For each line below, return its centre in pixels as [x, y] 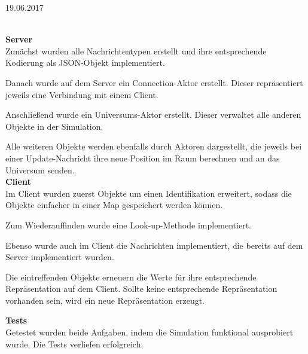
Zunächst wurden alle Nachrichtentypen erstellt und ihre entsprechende [136, 51]
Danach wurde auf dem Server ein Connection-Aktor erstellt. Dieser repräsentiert [154, 82]
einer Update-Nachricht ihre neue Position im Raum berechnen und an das [143, 158]
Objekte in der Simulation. [54, 126]
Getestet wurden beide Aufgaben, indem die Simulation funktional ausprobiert [150, 332]
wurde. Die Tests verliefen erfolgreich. [74, 344]
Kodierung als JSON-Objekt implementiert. [85, 62]
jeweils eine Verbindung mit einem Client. [82, 94]
